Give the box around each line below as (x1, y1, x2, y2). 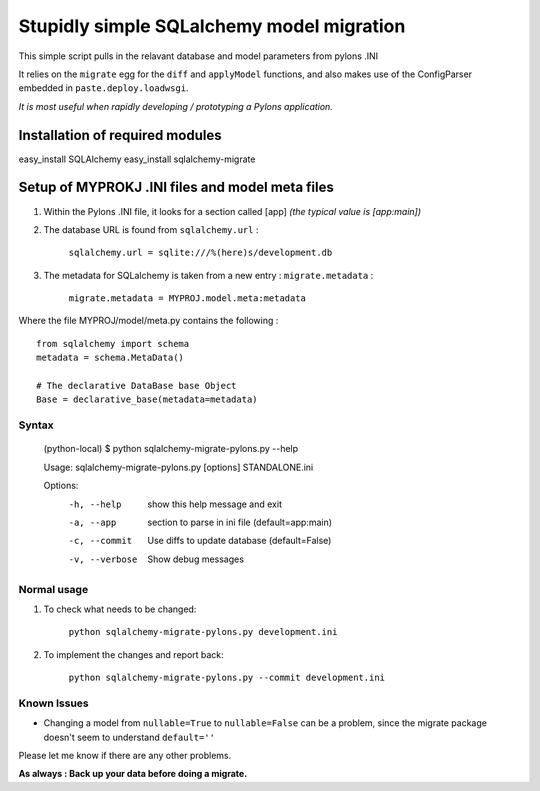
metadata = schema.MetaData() (36, 352, 185, 364)
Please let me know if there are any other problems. (18, 749, 232, 761)
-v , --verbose (68, 553, 138, 565)
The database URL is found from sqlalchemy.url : (43, 223, 259, 235)
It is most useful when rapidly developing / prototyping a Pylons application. (18, 100, 334, 112)
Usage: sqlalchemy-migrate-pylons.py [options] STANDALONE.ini (43, 461, 314, 473)
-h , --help (68, 498, 122, 510)
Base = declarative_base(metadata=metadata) (36, 394, 259, 405)
